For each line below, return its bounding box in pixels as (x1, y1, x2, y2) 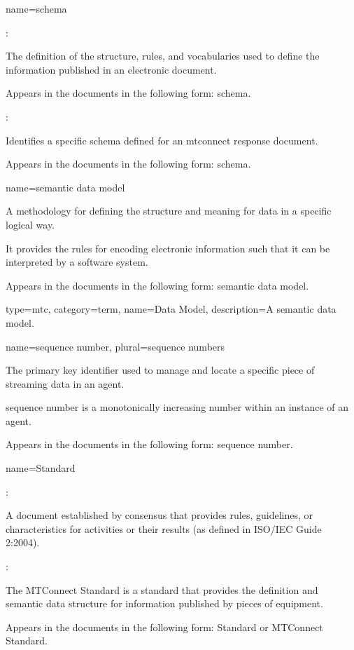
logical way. (6, 217, 55, 231)
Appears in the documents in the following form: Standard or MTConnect (6, 619, 323, 634)
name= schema (6, 1, 67, 15)
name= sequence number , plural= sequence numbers (6, 339, 225, 353)
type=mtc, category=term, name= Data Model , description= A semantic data (6, 302, 337, 316)
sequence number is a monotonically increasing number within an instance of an (6, 400, 349, 414)
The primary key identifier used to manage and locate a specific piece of (6, 363, 315, 377)
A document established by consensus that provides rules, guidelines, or (6, 508, 313, 522)
